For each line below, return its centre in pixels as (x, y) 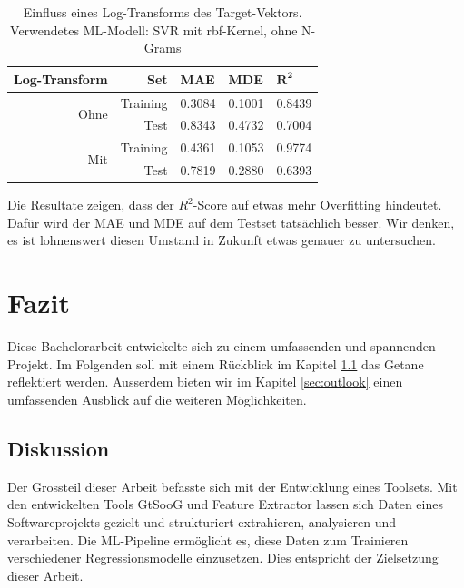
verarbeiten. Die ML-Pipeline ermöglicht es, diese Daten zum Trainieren (208, 539)
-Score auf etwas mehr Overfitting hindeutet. (317, 205)
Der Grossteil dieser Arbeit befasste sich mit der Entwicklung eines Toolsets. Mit (232, 486)
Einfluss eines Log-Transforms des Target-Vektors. (163, 12)
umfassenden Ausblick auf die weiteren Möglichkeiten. (157, 399)
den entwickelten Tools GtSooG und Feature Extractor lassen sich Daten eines (225, 504)
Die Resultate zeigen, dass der (91, 205)
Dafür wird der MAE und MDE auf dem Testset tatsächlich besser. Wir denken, (231, 222)
